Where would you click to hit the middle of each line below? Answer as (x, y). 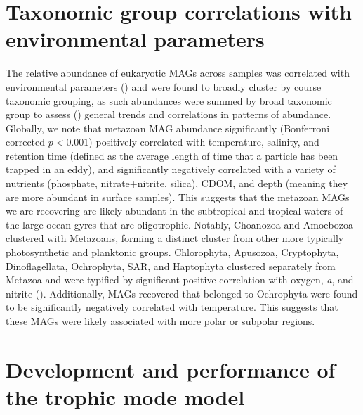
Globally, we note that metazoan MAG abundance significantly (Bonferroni (168, 128)
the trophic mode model (125, 396)
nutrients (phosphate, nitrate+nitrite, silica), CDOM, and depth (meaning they (177, 183)
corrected (26, 142)
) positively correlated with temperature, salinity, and (204, 142)
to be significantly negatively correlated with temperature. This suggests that (172, 307)
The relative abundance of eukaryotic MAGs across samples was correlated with (178, 73)
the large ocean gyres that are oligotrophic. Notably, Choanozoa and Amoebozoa (179, 224)
